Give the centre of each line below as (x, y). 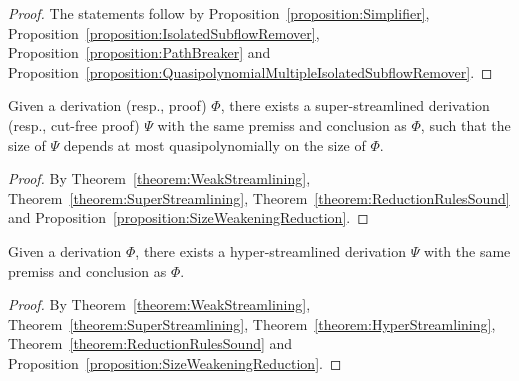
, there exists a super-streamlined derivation (355, 105)
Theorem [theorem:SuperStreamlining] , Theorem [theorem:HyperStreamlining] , (252, 323)
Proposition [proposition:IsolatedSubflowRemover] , (164, 32)
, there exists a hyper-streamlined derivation (270, 250)
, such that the (465, 124)
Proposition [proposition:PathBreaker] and (139, 52)
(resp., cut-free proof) (74, 124)
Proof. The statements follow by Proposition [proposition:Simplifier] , (219, 13)
